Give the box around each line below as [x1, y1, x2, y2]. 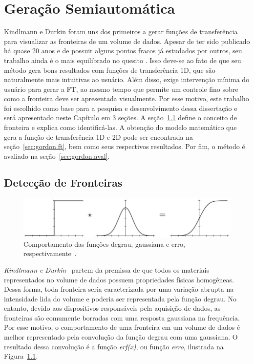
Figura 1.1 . [4, 351, 38, 361]
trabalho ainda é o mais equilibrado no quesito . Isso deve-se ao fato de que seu [4, 55, 241, 65]
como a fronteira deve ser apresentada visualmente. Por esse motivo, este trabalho [4, 93, 249, 104]
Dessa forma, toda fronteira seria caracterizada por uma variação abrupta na [4, 284, 234, 294]
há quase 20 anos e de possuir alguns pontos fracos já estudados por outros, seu [4, 45, 242, 56]
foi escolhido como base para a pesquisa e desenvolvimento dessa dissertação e [4, 103, 237, 113]
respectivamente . [23, 248, 77, 258]
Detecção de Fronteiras [4, 174, 123, 190]
